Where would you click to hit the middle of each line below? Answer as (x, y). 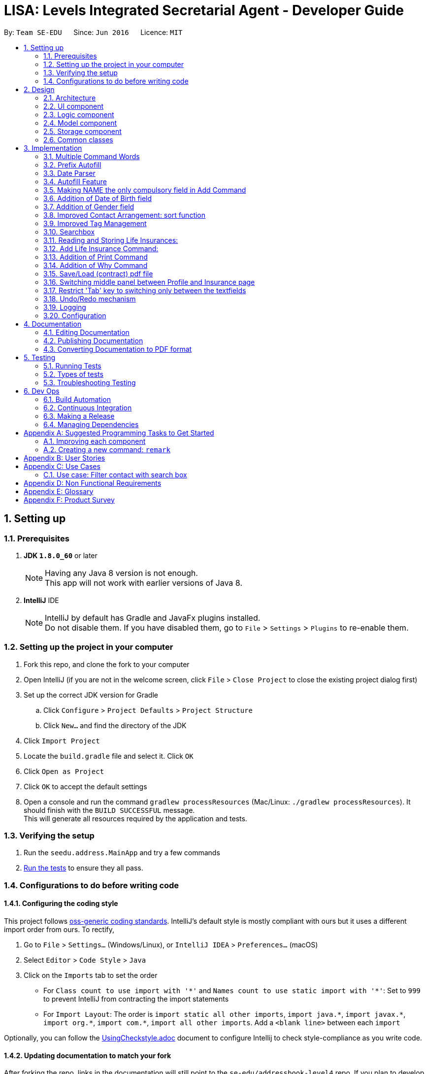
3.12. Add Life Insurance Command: (101, 248)
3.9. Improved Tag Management (95, 223)
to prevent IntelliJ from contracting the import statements (136, 999)
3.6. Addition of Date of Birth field (98, 198)
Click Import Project (62, 740)
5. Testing (40, 357)
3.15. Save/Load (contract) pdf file (98, 273)
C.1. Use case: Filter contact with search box (115, 474)
